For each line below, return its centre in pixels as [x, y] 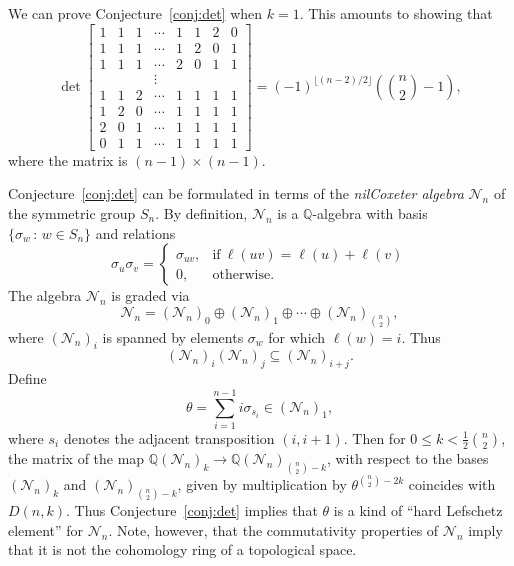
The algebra [45, 295]
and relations [135, 232]
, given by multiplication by [262, 484]
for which [297, 336]
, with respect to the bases [407, 457]
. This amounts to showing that [396, 13]
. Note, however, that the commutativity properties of [273, 529]
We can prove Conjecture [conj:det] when [135, 13]
